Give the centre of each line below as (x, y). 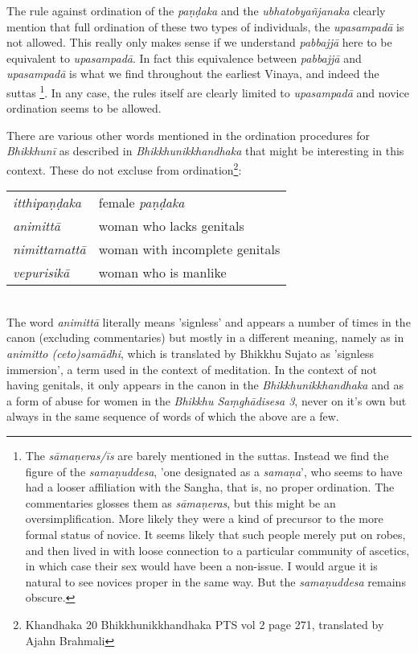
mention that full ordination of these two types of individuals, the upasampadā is (205, 26)
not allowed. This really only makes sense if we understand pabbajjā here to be (199, 42)
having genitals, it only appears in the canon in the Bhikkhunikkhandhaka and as (205, 385)
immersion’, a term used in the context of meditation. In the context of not (192, 369)
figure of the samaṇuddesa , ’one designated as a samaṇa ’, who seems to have (214, 471)
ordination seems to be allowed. (84, 108)
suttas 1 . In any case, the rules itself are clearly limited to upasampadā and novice (208, 91)
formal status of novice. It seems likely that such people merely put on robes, (215, 534)
